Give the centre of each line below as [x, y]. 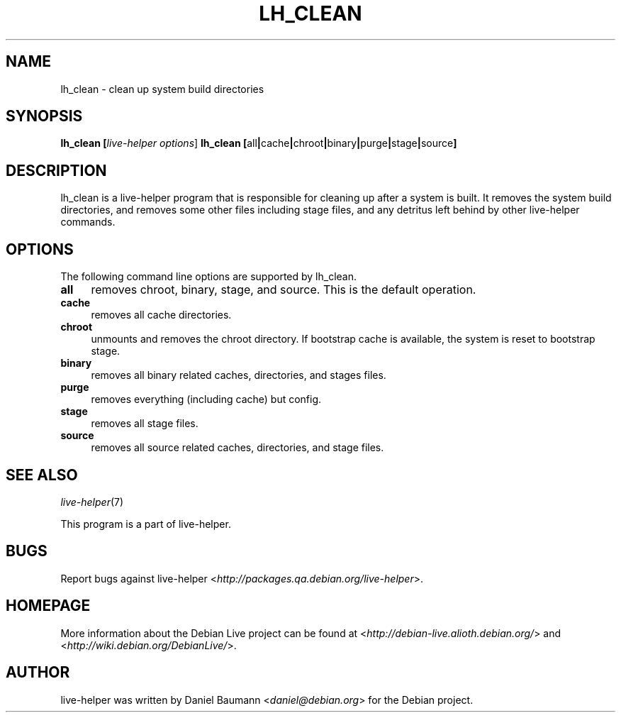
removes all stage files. [145, 424]
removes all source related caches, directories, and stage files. [237, 448]
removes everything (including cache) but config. [206, 399]
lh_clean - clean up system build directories [162, 89]
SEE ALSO [42, 475]
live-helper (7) [92, 502]
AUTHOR [38, 673]
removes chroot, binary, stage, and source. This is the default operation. [284, 290]
